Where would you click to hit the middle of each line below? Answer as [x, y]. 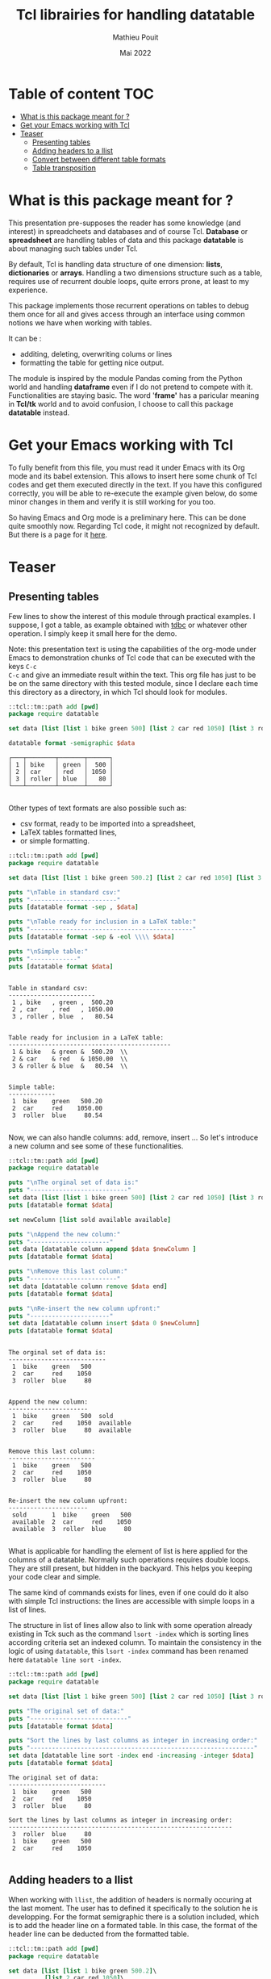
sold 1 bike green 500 [71, 1515]
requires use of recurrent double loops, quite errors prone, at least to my [129, 281]
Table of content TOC [81, 94]
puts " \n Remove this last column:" [68, 1272]
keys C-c [23, 666]
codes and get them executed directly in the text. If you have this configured [135, 484]
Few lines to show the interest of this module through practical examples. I [132, 616]
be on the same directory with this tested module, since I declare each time [133, 683]
